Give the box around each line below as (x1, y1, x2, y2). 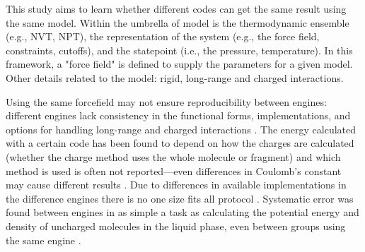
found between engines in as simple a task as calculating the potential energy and (6, 205, 359, 220)
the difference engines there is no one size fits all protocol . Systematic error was (6, 191, 354, 205)
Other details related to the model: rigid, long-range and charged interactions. (6, 70, 344, 85)
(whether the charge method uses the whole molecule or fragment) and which (6, 149, 341, 164)
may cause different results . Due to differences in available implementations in (6, 177, 347, 192)
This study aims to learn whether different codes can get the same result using (6, 1, 347, 16)
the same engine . (6, 232, 81, 247)
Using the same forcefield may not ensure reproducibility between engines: (6, 94, 327, 109)
